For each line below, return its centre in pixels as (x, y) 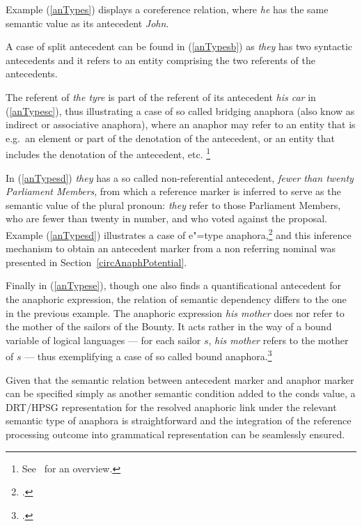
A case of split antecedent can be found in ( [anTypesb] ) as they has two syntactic (179, 46)
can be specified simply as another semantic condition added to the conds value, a (181, 393)
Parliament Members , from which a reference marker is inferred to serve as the (173, 191)
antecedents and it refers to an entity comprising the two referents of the (160, 60)
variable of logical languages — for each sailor (103, 340)
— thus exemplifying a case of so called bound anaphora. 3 (148, 355)
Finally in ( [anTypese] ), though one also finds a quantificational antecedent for (173, 285)
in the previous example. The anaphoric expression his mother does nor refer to (175, 312)
